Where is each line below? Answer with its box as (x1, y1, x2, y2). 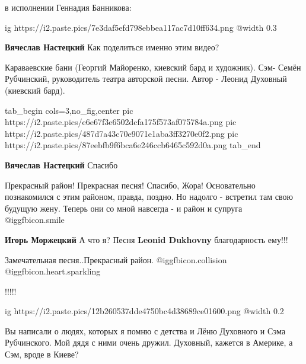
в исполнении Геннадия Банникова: (5, 1, 132, 13)
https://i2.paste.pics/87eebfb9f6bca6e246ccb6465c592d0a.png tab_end (5, 139, 261, 151)
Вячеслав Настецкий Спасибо (5, 158, 118, 171)
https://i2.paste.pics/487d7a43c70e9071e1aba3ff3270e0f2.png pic (5, 127, 238, 139)
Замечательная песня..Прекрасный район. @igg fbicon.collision (5, 253, 227, 266)
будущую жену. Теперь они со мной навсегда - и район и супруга (5, 202, 243, 214)
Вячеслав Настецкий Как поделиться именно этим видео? (5, 41, 219, 53)
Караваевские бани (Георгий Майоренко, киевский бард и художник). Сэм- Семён (5, 60, 301, 73)
